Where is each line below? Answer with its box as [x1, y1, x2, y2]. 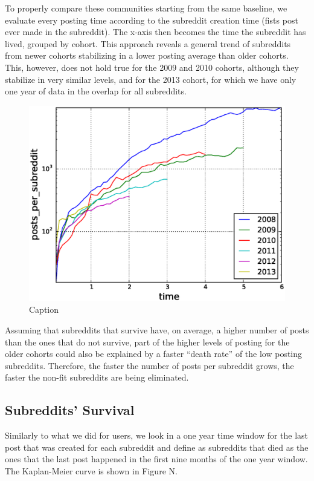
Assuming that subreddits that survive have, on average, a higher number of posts [5, 323, 309, 336]
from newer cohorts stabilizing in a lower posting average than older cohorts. [5, 49, 289, 62]
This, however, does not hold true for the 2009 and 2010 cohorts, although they [5, 61, 299, 73]
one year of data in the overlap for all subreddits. [5, 85, 187, 97]
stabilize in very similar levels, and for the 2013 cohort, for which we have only [5, 73, 296, 85]
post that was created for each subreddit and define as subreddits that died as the [5, 440, 309, 453]
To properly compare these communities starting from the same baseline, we [5, 2, 287, 14]
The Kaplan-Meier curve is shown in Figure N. [5, 464, 178, 477]
